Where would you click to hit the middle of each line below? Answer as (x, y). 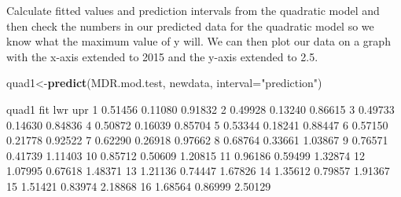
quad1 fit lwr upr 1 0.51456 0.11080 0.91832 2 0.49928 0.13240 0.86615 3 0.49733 (200, 109)
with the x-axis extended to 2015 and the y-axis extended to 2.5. (162, 56)
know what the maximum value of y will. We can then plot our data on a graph (199, 41)
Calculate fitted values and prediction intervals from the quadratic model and (193, 10)
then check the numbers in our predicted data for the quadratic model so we (190, 26)
